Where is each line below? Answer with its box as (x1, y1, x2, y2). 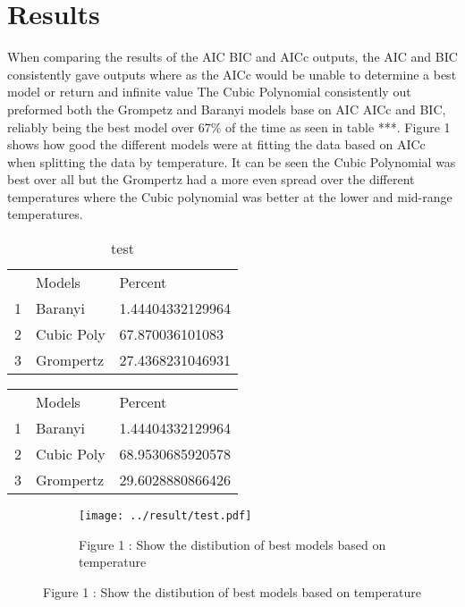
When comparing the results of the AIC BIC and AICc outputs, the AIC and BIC (7, 47, 458, 66)
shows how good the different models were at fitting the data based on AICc (7, 135, 426, 154)
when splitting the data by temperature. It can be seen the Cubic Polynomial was (7, 152, 456, 171)
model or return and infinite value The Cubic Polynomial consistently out (7, 82, 411, 101)
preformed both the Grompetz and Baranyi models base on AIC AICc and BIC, (7, 99, 446, 118)
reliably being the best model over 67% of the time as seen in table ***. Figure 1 (7, 117, 451, 136)
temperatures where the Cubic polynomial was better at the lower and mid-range (7, 187, 452, 206)
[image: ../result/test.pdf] (79, 510, 252, 523)
